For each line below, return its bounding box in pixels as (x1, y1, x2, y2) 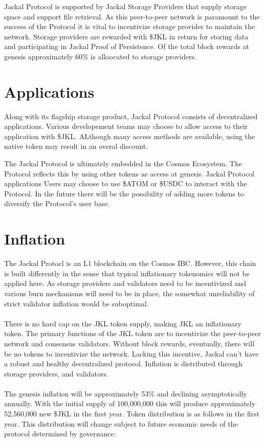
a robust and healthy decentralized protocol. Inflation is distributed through (4, 358, 243, 369)
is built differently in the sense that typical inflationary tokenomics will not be (4, 268, 250, 278)
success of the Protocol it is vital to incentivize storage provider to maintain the (4, 21, 255, 32)
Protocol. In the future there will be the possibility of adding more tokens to (4, 188, 244, 198)
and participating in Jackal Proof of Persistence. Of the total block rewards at (4, 41, 249, 52)
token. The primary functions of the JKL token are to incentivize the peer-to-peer (4, 328, 261, 339)
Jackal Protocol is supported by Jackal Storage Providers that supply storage (4, 1, 247, 11)
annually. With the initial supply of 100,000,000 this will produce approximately (4, 398, 256, 409)
